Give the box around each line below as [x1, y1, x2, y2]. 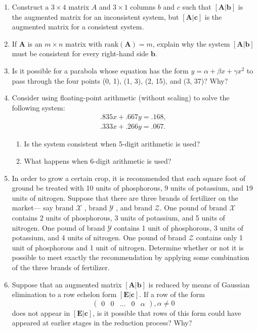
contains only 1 [196, 232, 243, 243]
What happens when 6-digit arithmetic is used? [24, 156, 172, 166]
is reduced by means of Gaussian [148, 279, 250, 289]
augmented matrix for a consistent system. [12, 21, 144, 32]
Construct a [12, 2, 49, 12]
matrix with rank [65, 38, 119, 49]
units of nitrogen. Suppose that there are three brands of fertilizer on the [12, 192, 238, 203]
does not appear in [12, 307, 70, 318]
